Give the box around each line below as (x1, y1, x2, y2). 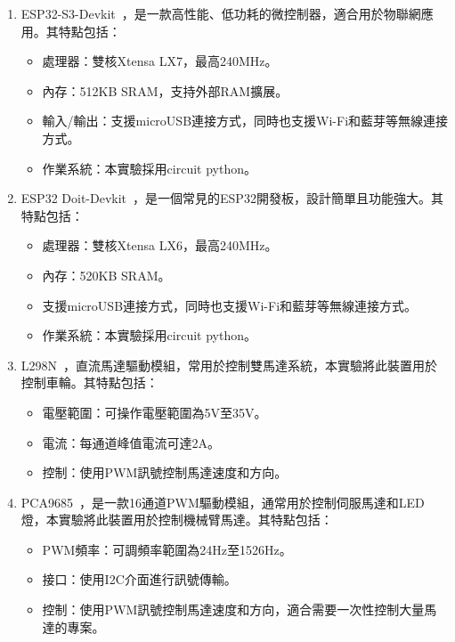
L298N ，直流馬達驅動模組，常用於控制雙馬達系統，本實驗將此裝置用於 (20, 355, 438, 374)
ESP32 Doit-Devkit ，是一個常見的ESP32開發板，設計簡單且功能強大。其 (20, 189, 443, 207)
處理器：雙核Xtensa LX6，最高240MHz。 (42, 236, 278, 255)
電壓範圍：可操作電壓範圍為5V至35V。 (42, 402, 267, 421)
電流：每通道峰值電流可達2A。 (42, 433, 221, 451)
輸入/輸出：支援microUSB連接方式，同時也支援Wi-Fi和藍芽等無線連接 (42, 111, 449, 130)
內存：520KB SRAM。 (42, 265, 171, 284)
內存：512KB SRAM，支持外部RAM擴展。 (42, 81, 288, 100)
